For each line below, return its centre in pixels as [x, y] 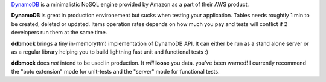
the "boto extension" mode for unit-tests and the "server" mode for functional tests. [115, 71]
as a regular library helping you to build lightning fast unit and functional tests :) [110, 52]
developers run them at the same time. [59, 33]
